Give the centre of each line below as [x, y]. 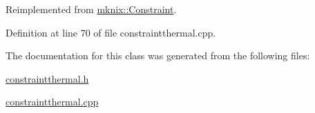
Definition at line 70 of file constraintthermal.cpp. [111, 32]
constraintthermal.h [47, 78]
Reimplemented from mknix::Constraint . [91, 9]
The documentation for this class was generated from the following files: [158, 55]
